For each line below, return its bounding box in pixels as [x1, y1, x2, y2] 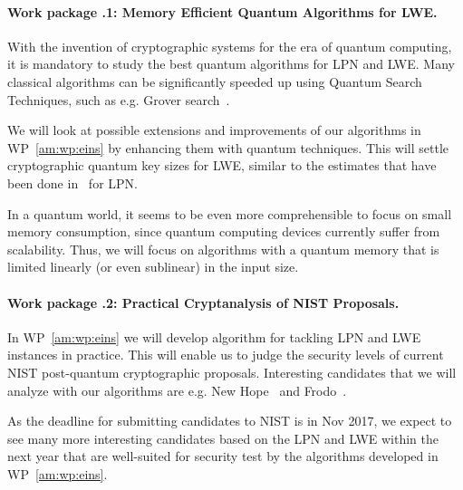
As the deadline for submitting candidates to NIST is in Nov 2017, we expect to [7, 411, 452, 430]
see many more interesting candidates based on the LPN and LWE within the [7, 428, 439, 447]
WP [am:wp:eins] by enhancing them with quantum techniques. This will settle [7, 138, 449, 157]
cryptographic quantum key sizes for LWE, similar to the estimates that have [7, 156, 437, 175]
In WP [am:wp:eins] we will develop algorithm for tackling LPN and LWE [7, 327, 421, 346]
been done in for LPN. [7, 173, 138, 192]
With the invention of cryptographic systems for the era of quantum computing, [7, 36, 452, 55]
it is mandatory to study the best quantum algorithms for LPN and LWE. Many [7, 54, 455, 73]
